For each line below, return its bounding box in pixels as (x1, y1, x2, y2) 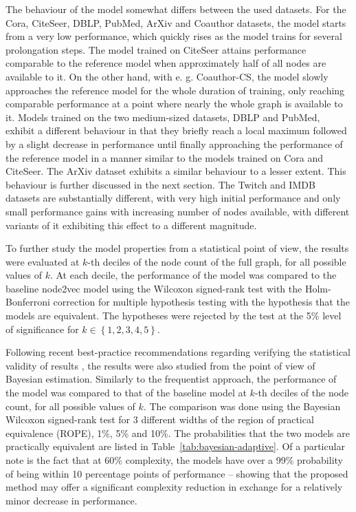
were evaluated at (5, 254, 80, 268)
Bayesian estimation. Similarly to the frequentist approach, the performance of (5, 372, 337, 386)
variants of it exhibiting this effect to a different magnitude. (5, 217, 257, 232)
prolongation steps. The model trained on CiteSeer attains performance (5, 42, 307, 56)
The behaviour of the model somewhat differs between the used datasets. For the (5, 2, 346, 16)
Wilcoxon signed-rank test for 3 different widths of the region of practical (5, 412, 314, 427)
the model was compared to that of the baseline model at (5, 385, 247, 400)
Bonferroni (5, 295, 50, 309)
